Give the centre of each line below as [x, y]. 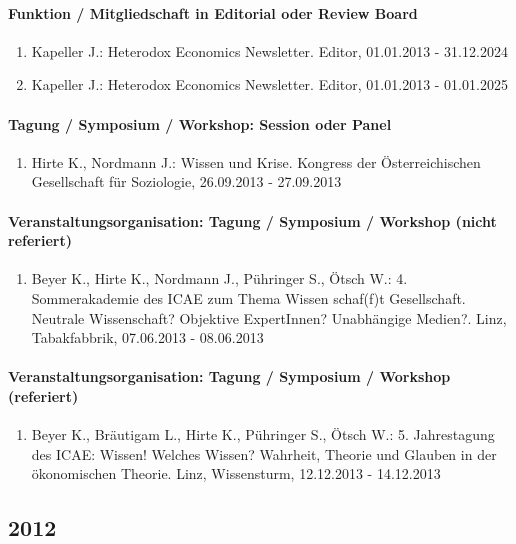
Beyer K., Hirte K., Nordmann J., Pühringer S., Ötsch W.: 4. [219, 278]
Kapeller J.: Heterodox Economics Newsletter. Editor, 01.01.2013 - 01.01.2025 [269, 84]
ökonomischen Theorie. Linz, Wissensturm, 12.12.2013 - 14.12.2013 [236, 473]
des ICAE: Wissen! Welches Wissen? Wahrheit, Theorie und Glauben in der [264, 453]
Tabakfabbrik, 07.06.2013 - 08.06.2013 [147, 337]
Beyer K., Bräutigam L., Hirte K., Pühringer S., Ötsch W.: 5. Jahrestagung [263, 434]
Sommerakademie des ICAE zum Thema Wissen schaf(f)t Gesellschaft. [248, 297]
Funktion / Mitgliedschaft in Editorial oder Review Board [213, 12]
